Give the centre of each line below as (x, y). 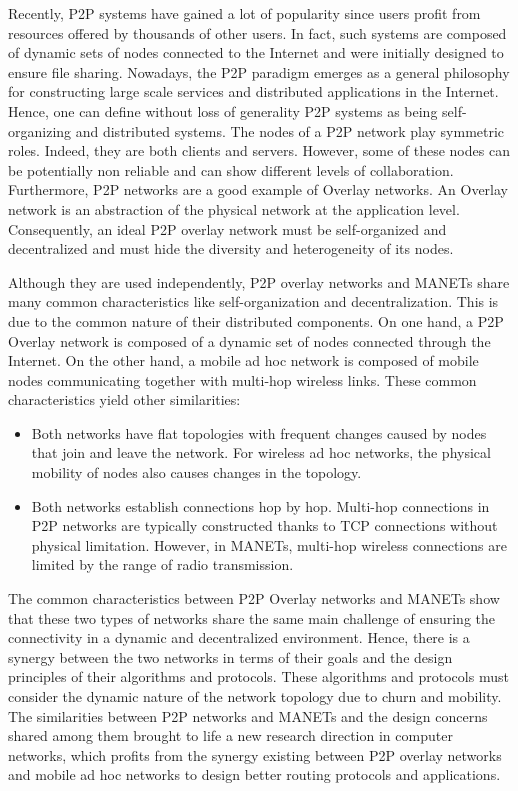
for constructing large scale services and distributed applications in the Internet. (253, 91)
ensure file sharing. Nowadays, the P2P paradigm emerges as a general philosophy (259, 71)
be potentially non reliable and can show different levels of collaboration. (231, 169)
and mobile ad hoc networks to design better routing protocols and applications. (254, 774)
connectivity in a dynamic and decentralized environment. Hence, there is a (239, 637)
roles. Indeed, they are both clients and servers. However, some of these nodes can (259, 150)
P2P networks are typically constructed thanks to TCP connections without (264, 525)
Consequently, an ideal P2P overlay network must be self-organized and (227, 228)
